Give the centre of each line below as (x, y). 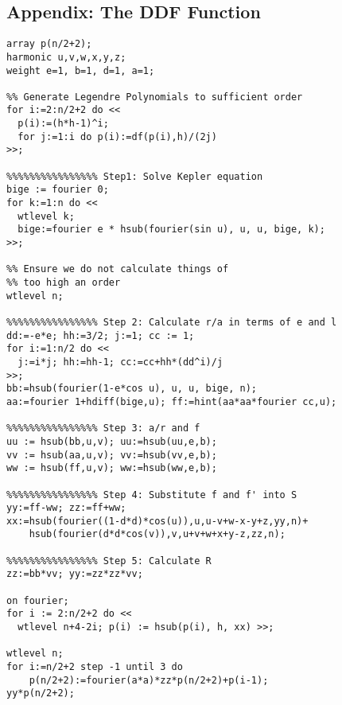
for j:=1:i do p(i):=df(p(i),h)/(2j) (117, 136)
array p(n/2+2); (49, 44)
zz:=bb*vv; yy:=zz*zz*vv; (75, 574)
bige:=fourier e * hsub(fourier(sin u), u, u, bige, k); (171, 230)
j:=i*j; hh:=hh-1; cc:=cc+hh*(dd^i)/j (120, 362)
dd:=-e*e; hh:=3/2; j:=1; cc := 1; (101, 335)
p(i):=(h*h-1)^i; (63, 124)
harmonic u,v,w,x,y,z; (66, 57)
